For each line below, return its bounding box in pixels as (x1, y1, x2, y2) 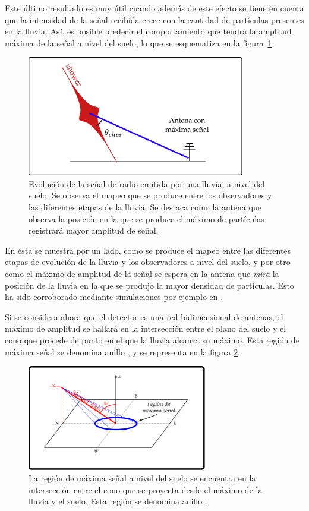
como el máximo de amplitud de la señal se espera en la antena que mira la (5, 267, 279, 279)
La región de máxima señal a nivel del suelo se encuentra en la (29, 472, 256, 484)
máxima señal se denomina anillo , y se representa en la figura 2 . (5, 345, 240, 358)
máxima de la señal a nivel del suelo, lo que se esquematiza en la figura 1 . (5, 36, 275, 49)
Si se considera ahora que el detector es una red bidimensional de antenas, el (5, 310, 283, 323)
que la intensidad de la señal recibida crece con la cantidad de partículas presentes (5, 13, 304, 26)
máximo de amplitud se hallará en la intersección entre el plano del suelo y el (5, 322, 286, 335)
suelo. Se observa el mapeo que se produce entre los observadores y (29, 189, 272, 201)
